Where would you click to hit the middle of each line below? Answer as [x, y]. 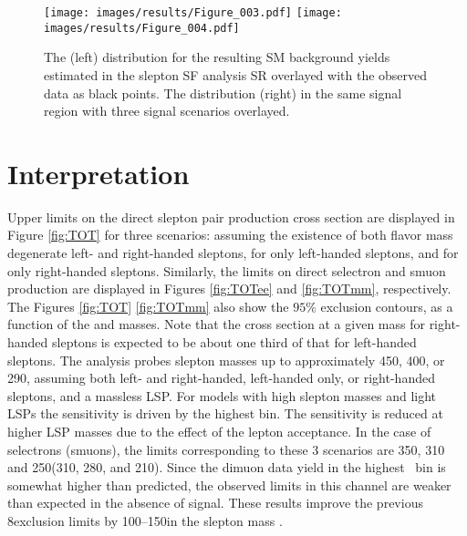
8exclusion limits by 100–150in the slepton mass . [145, 520]
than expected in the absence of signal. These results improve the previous [215, 503]
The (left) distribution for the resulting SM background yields [217, 57]
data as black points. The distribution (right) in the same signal [223, 93]
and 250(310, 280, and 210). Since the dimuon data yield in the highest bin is [227, 467]
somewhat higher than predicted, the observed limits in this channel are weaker [229, 484]
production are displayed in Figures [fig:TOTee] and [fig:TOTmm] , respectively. [229, 289]
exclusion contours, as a [387, 306]
